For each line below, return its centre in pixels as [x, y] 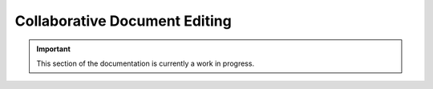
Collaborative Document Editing [123, 21]
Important [54, 49]
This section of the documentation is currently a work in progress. [146, 63]
